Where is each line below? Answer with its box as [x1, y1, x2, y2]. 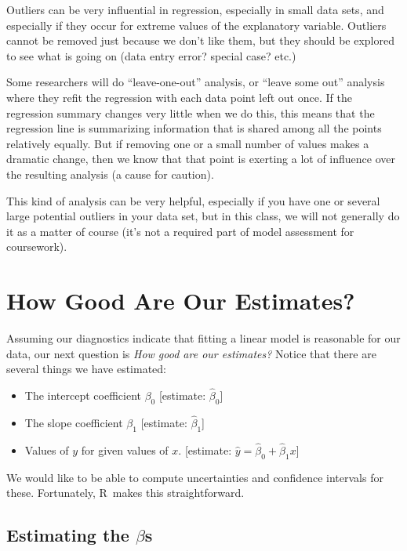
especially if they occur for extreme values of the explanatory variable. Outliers [6, 16, 387, 33]
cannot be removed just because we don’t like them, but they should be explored [6, 32, 394, 49]
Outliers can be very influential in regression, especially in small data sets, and [6, 2, 384, 17]
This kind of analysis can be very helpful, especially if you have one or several [6, 192, 380, 208]
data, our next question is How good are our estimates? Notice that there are [6, 345, 376, 361]
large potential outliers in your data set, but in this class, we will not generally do [6, 208, 400, 224]
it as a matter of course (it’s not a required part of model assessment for [6, 223, 354, 239]
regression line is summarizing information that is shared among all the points [6, 120, 382, 136]
